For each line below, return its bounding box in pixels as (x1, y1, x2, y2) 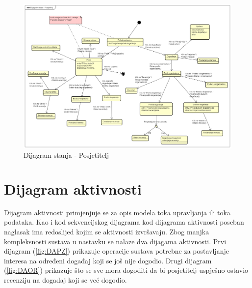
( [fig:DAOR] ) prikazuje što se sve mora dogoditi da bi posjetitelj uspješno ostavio (4, 265, 249, 275)
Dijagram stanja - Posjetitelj (24, 150, 109, 160)
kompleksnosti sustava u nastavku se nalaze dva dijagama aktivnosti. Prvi (4, 236, 227, 246)
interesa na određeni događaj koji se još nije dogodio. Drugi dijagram (4, 255, 212, 265)
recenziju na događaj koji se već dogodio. (4, 275, 127, 285)
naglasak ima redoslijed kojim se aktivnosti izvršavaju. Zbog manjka (4, 227, 209, 237)
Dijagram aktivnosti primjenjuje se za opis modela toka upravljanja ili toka (4, 207, 230, 217)
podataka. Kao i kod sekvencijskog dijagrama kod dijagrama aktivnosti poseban (4, 217, 244, 227)
